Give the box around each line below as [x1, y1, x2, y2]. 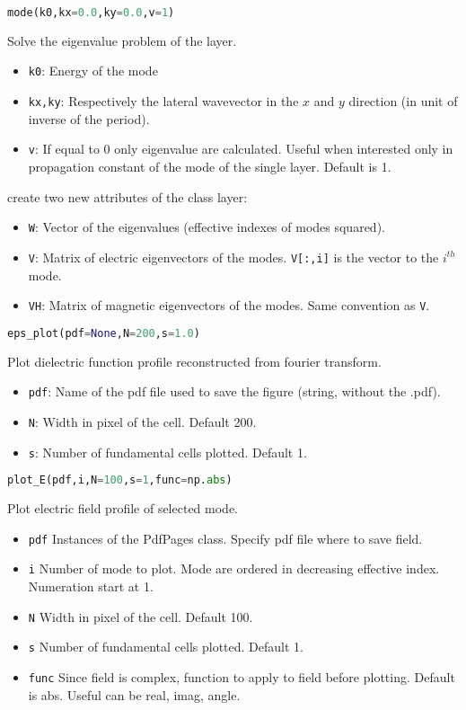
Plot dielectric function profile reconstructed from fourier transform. [7, 351, 382, 370]
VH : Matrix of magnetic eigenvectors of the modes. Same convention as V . [28, 296, 430, 315]
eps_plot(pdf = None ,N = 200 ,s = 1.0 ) [7, 326, 200, 340]
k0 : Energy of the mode [28, 61, 158, 80]
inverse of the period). [28, 109, 150, 128]
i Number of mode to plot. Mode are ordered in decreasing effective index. [28, 559, 440, 578]
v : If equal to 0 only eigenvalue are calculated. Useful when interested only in [28, 139, 453, 158]
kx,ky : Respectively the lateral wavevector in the [28, 92, 299, 111]
